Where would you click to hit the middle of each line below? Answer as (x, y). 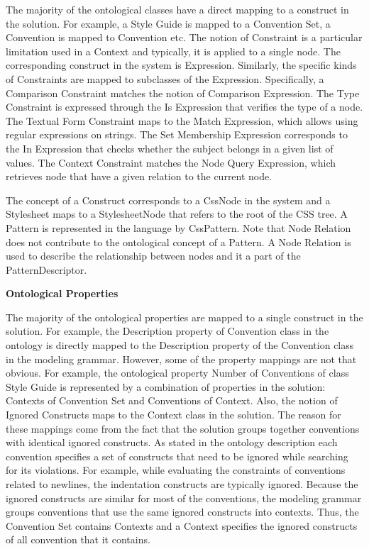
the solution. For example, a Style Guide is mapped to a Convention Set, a (168, 23)
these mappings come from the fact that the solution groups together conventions (183, 428)
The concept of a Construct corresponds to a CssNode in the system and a (168, 200)
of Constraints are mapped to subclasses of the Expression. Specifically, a (165, 78)
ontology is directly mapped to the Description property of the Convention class (180, 345)
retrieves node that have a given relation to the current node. (139, 176)
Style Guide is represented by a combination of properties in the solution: (166, 386)
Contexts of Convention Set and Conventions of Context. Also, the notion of (172, 400)
